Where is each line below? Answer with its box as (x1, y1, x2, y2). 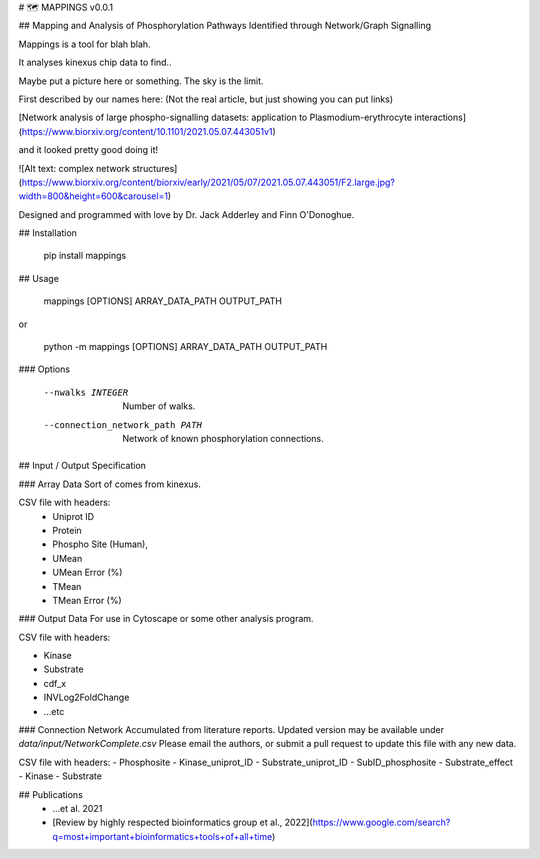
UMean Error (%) (52, 566, 123, 579)
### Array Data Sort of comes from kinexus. (18, 478, 202, 490)
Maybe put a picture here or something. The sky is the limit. (18, 75, 264, 87)
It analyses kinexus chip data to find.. (18, 56, 172, 69)
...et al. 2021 (52, 802, 103, 814)
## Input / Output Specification (18, 460, 147, 472)
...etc (43, 705, 65, 717)
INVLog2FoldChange (43, 691, 130, 704)
